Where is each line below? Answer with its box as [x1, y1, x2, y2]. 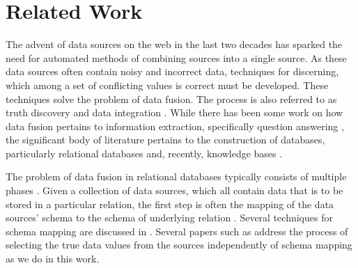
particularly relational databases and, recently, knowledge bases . [6, 145, 283, 160]
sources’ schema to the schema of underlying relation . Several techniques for [6, 210, 333, 225]
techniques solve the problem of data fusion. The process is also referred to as [6, 91, 337, 106]
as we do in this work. [6, 251, 100, 266]
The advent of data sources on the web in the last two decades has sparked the [6, 37, 343, 52]
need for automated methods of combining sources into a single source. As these [6, 50, 347, 65]
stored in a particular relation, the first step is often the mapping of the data [6, 196, 334, 211]
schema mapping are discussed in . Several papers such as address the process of [6, 223, 348, 238]
